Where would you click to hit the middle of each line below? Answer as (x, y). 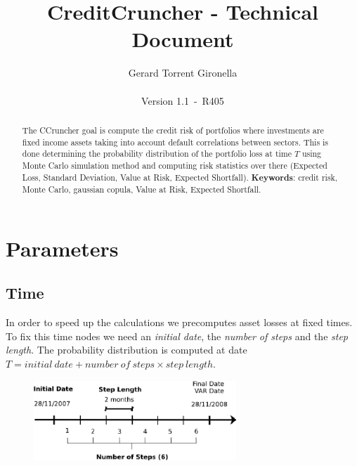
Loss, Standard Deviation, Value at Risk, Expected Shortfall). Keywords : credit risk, (180, 177)
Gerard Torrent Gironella (183, 73)
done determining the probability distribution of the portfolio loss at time (157, 154)
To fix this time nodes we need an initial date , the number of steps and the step (177, 336)
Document (183, 39)
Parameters (62, 248)
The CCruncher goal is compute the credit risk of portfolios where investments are (173, 130)
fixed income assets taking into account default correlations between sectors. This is (175, 142)
